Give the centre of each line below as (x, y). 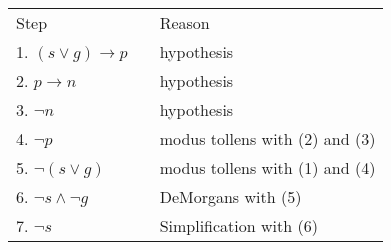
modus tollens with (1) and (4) (267, 167)
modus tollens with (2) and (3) (267, 138)
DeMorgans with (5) (230, 196)
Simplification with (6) (238, 225)
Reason (184, 22)
